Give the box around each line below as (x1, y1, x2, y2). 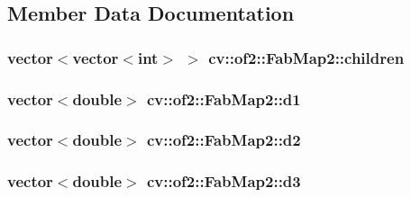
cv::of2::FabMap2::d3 (146, 170, 301, 193)
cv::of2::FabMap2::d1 (146, 87, 301, 110)
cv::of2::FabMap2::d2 (146, 129, 301, 151)
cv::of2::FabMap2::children (208, 46, 405, 68)
